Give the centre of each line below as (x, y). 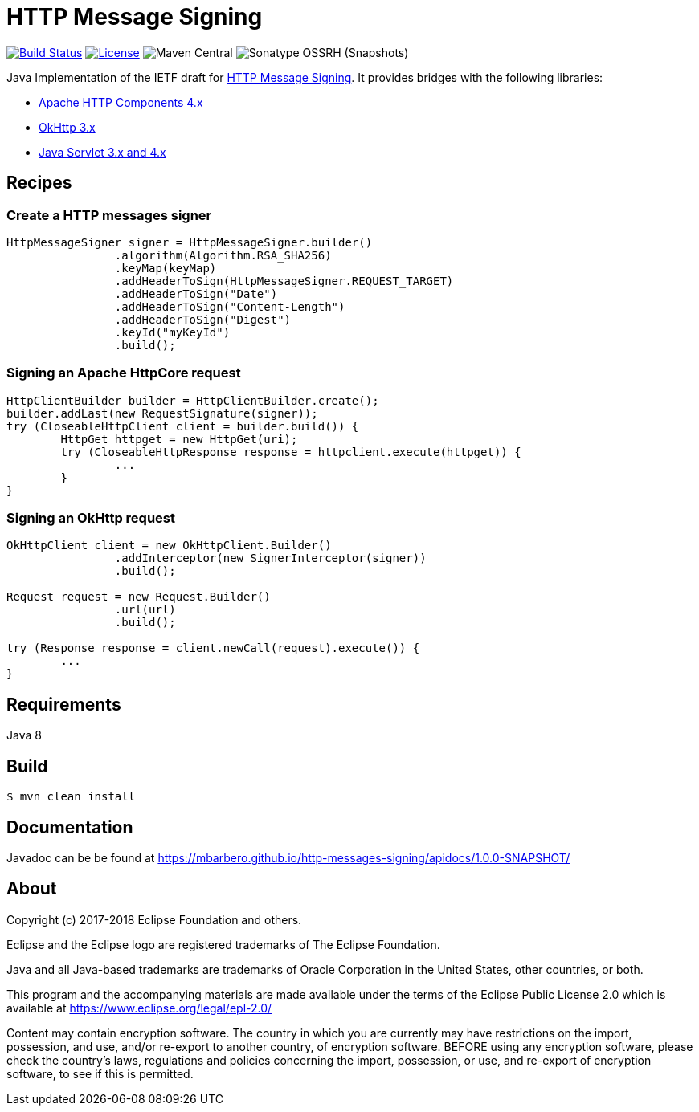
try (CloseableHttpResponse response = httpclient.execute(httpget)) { (291, 452)
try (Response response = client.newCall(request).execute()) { (213, 648)
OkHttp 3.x (67, 127)
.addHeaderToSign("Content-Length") (230, 306)
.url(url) (145, 610)
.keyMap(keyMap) (166, 268)
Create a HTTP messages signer (109, 215)
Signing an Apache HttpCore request (124, 373)
